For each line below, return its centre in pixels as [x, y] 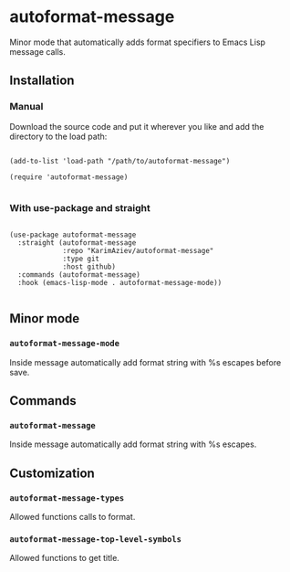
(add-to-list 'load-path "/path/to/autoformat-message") [120, 161]
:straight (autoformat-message [77, 243]
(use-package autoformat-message [73, 235]
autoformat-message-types [67, 498]
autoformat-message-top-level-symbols [96, 539]
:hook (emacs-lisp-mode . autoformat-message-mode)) [120, 282]
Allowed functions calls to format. [72, 516]
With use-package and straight [80, 207]
